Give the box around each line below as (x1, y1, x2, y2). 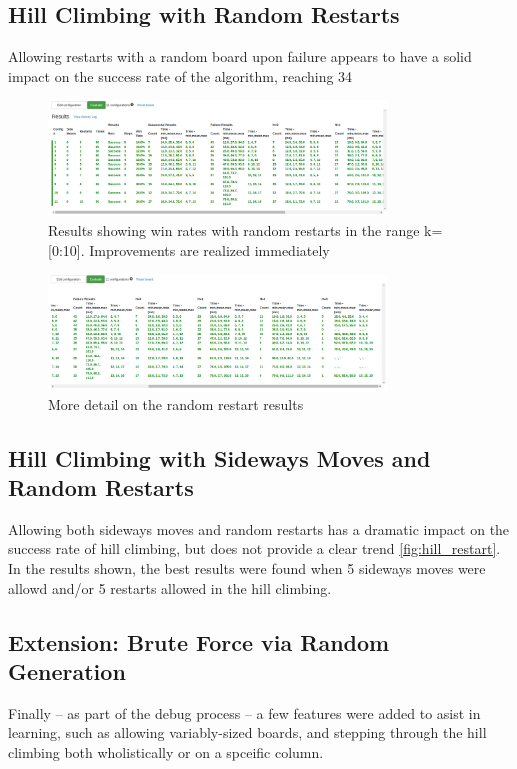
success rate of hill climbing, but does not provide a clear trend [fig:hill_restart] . (8, 538, 501, 559)
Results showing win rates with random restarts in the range (48, 219, 420, 240)
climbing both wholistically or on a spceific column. (8, 741, 324, 762)
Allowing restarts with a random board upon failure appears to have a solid (8, 46, 472, 67)
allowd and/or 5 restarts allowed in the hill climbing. (8, 577, 332, 598)
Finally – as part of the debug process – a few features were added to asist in (8, 702, 481, 723)
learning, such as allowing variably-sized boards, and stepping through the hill (8, 722, 487, 743)
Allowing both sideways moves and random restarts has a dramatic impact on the (8, 518, 510, 539)
